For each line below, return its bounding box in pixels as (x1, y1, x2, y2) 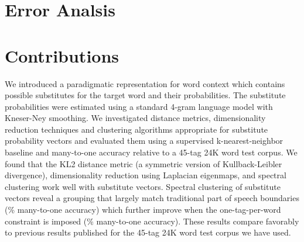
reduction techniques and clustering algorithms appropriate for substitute (5, 123, 268, 135)
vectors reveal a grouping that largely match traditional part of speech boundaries (5, 192, 299, 204)
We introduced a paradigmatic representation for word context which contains (5, 77, 285, 89)
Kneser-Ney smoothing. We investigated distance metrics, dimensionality (5, 112, 266, 124)
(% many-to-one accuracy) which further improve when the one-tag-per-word (5, 203, 281, 216)
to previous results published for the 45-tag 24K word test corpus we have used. (5, 226, 291, 238)
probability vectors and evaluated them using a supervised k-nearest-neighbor (5, 134, 283, 147)
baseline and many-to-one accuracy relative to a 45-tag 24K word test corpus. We (5, 146, 298, 158)
